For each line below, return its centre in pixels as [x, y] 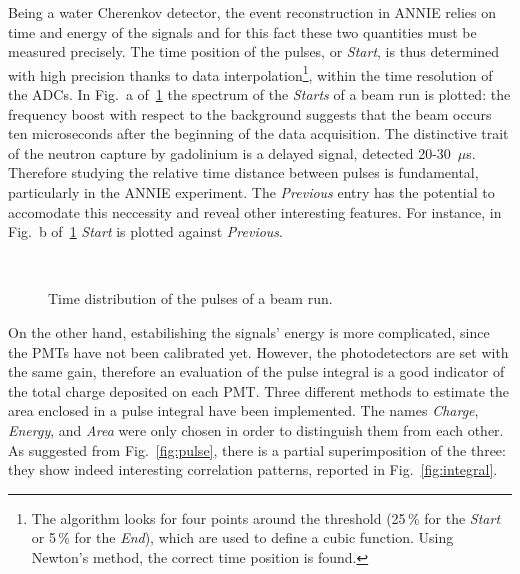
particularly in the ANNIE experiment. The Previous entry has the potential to [251, 192]
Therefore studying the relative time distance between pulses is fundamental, [243, 172]
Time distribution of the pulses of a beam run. [190, 298]
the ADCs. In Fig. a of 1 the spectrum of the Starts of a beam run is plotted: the [259, 94]
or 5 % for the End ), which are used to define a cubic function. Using [242, 537]
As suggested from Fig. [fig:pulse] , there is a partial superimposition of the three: [257, 449]
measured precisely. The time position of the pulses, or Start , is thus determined [253, 51]
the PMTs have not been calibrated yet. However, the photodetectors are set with [258, 351]
